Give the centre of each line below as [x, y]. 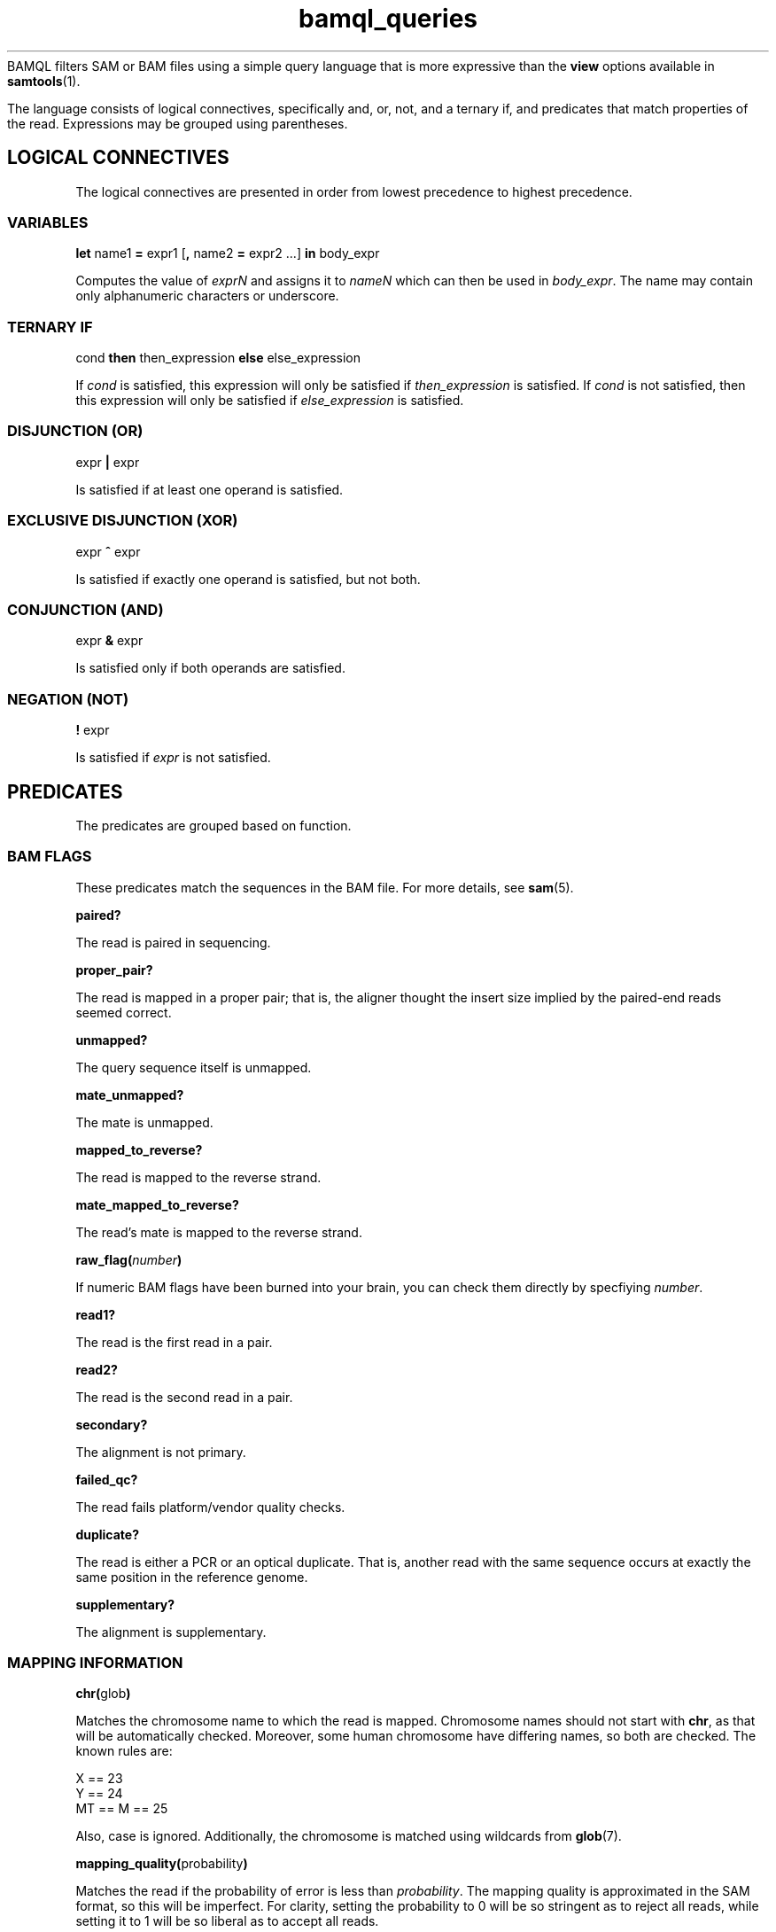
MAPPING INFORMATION [95, 1663]
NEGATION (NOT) [68, 699]
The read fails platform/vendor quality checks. [210, 1507]
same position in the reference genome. [192, 1577]
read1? [96, 1314]
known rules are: [124, 1751]
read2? [97, 1369]
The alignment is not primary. [161, 1452]
